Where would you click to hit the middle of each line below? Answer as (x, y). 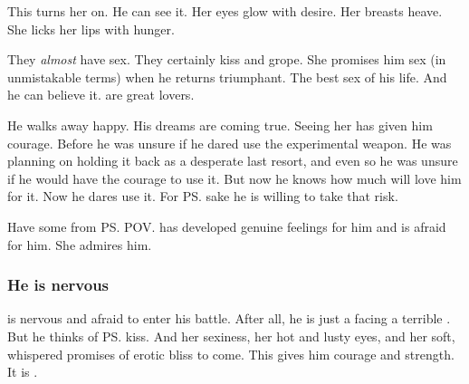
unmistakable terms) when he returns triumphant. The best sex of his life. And (227, 77)
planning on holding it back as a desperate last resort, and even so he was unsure (233, 161)
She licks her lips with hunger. (91, 29)
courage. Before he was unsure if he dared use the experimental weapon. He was (230, 143)
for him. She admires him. (80, 244)
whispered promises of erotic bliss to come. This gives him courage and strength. (231, 354)
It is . (23, 372)
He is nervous (58, 285)
